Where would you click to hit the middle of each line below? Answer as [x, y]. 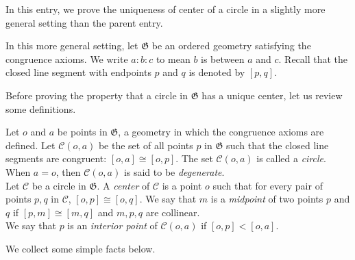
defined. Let [30, 145]
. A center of [123, 185]
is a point [182, 185]
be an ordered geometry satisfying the [231, 45]
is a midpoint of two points [267, 199]
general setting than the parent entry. [84, 22]
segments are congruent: [56, 158]
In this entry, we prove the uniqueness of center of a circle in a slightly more [166, 9]
